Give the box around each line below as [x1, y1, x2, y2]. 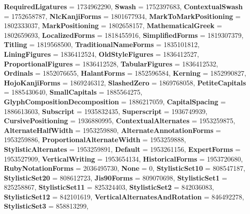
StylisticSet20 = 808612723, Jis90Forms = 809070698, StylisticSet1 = [4, 172, 227, 182]
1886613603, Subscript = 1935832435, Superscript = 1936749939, [4, 106, 208, 116]
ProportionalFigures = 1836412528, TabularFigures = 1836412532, [4, 58, 218, 68]
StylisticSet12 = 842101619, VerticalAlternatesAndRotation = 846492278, [4, 191, 244, 201]
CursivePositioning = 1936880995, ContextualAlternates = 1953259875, [4, 115, 235, 126]
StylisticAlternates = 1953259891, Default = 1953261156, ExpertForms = [4, 144, 241, 154]
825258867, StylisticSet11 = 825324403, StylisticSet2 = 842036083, [4, 182, 214, 192]
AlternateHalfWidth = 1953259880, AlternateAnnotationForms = [4, 125, 221, 135]
